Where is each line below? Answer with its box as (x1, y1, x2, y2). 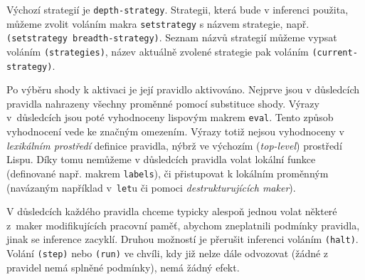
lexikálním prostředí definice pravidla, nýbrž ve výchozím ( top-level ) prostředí (6, 138, 342, 152)
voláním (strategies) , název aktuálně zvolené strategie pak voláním (6, 43, 309, 58)
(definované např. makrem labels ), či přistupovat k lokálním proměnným (6, 165, 329, 180)
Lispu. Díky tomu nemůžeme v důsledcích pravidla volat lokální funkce (6, 152, 316, 167)
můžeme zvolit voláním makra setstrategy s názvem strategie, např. (6, 16, 310, 31)
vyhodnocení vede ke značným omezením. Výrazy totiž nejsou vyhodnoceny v (6, 124, 344, 139)
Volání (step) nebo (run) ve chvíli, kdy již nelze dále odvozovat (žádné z (6, 246, 329, 261)
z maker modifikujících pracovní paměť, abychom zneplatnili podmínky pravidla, (6, 217, 360, 232)
